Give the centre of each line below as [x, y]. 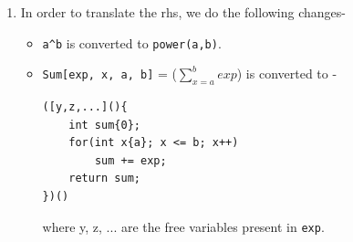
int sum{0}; [104, 125]
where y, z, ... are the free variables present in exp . [183, 226]
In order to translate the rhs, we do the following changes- [183, 12]
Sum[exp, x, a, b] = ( [109, 74]
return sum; [104, 179]
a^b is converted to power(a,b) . [132, 42]
